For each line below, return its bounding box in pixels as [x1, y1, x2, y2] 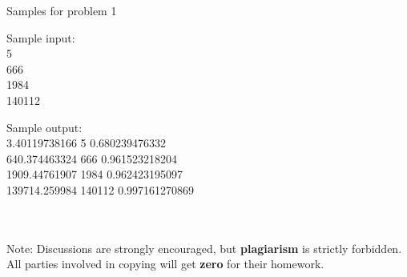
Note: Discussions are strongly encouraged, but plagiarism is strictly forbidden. [6, 239, 402, 256]
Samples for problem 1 [6, 2, 117, 18]
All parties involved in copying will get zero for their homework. [6, 255, 324, 272]
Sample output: [6, 118, 83, 135]
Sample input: [6, 29, 75, 46]
